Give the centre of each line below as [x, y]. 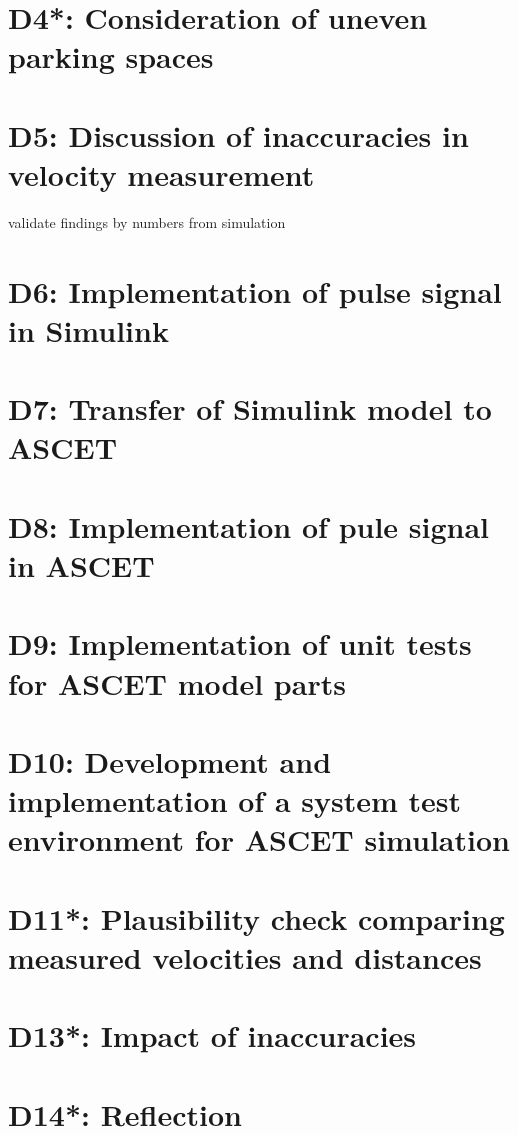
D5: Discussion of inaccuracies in [238, 134]
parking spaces [111, 56]
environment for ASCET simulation [259, 839]
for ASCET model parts [177, 682]
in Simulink [88, 329]
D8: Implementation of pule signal [249, 525]
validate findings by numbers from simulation [147, 221]
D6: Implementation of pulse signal [255, 290]
